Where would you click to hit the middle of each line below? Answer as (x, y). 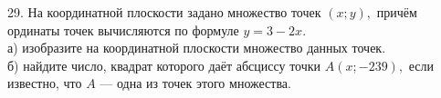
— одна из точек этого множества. (195, 83)
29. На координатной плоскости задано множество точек (164, 12)
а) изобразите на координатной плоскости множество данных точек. (197, 48)
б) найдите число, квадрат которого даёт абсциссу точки (164, 65)
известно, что (45, 83)
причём (397, 12)
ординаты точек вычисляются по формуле (123, 29)
